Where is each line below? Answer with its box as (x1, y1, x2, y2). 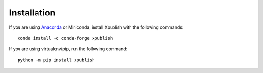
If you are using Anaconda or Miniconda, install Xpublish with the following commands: (9, 24, 184, 30)
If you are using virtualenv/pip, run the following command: (9, 46, 128, 52)
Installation (9, 7, 56, 18)
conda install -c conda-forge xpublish (18, 35, 113, 41)
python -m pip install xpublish (18, 57, 95, 63)
